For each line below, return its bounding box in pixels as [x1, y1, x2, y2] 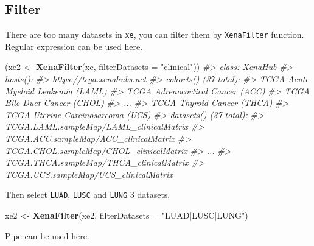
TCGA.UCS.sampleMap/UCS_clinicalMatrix [5, 167, 173, 180]
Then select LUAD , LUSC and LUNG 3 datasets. [5, 188, 170, 201]
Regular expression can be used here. [5, 40, 143, 52]
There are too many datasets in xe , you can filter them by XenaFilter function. [5, 28, 304, 41]
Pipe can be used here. [5, 229, 89, 242]
